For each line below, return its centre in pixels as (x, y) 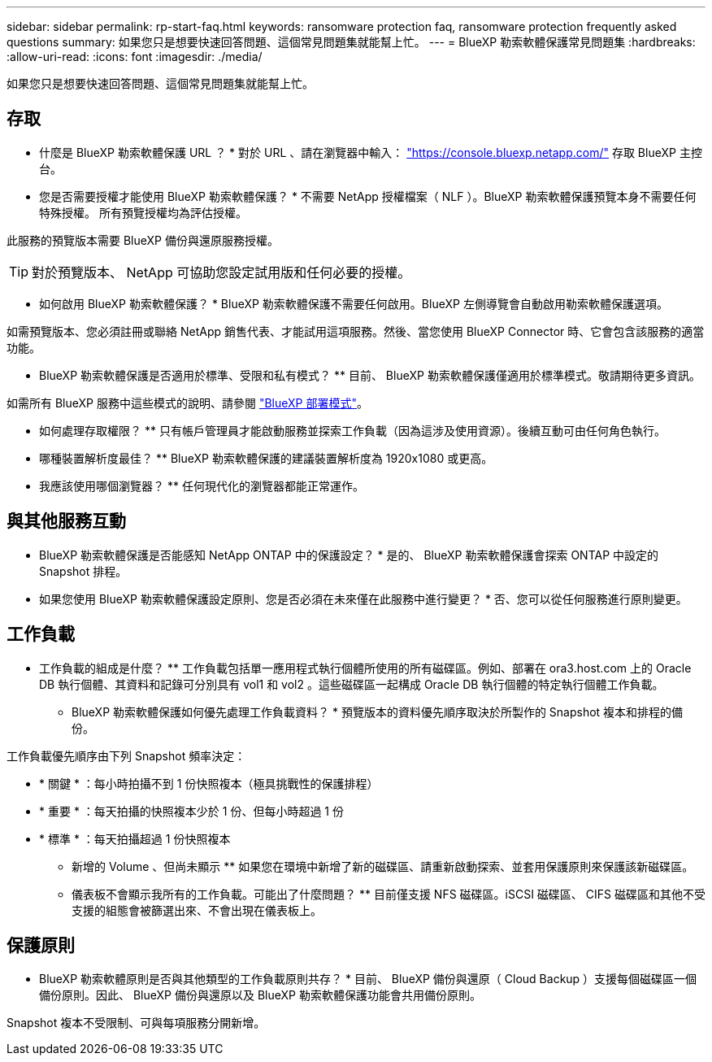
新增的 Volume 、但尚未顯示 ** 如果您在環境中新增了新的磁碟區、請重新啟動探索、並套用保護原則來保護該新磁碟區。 (383, 866)
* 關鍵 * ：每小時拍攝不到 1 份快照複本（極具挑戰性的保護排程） (209, 783)
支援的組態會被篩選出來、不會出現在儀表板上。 (197, 910)
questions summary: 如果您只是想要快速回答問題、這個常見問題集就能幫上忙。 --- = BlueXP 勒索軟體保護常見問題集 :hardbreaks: (351, 42)
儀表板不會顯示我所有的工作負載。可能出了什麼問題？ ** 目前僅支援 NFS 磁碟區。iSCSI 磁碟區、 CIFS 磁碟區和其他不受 (389, 894)
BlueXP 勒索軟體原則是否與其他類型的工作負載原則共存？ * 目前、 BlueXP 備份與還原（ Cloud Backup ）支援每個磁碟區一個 (368, 979)
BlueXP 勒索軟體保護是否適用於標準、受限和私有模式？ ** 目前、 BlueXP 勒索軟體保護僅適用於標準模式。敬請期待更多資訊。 (370, 375)
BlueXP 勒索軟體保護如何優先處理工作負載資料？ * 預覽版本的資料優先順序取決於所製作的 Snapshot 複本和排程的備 (378, 712)
